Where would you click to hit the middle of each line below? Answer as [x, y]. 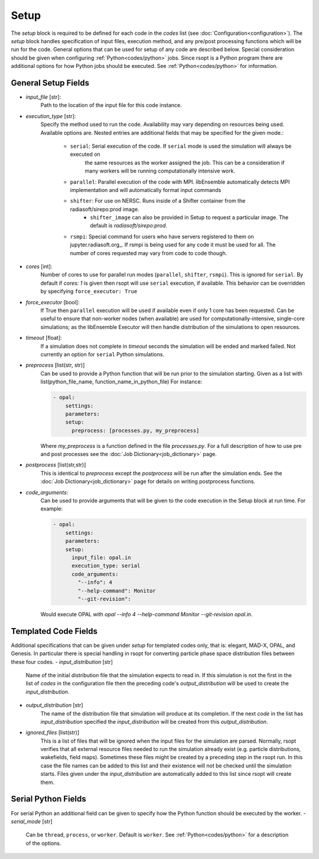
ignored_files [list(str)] [53, 733]
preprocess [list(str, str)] [55, 365]
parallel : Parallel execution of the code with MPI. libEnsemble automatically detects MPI [180, 182]
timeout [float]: [44, 338]
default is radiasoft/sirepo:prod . [129, 226]
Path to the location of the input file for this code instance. [111, 105]
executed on [85, 154]
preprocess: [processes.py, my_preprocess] [136, 430]
